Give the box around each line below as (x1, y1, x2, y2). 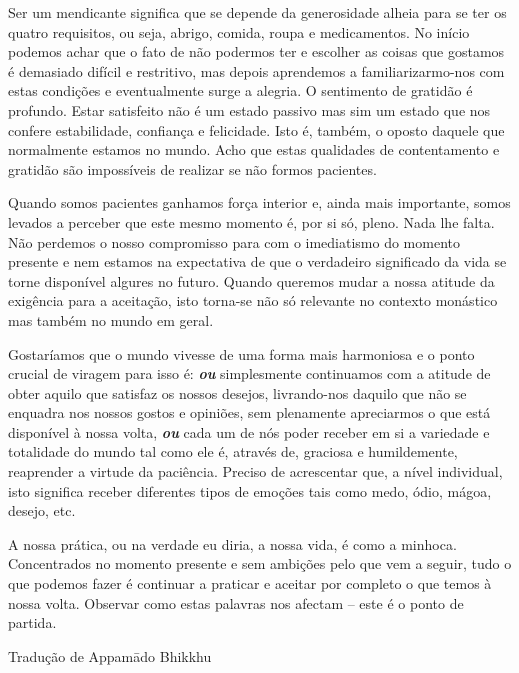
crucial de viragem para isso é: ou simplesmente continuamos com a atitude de (8, 363, 491, 384)
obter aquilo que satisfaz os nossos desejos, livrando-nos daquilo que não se (8, 382, 467, 403)
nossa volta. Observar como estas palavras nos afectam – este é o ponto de (8, 592, 464, 613)
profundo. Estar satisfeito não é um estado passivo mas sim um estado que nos (8, 99, 491, 120)
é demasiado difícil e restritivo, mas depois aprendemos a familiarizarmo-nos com (8, 60, 505, 81)
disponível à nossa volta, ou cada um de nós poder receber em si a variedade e (8, 421, 490, 442)
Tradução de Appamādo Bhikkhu (8, 645, 212, 666)
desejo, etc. (8, 500, 76, 521)
